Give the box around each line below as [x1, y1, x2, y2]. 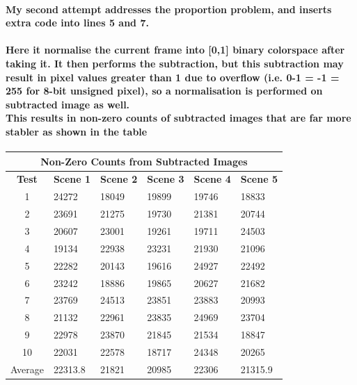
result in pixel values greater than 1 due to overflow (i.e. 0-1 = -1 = [6, 69, 340, 84]
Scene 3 [147, 172, 184, 186]
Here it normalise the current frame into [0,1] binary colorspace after [6, 42, 345, 57]
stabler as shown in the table [6, 124, 148, 138]
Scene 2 [100, 172, 138, 186]
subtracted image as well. [6, 97, 130, 111]
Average [10, 361, 44, 376]
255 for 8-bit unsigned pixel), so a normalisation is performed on [6, 83, 323, 98]
